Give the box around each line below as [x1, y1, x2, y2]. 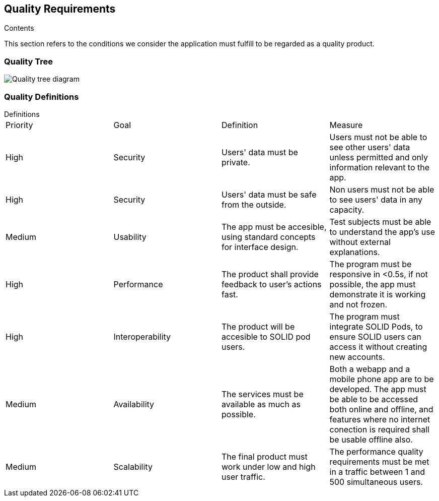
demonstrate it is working [329, 289, 426, 299]
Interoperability [113, 331, 171, 342]
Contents [4, 24, 34, 33]
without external [329, 236, 391, 247]
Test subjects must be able [329, 216, 431, 227]
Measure [329, 119, 363, 130]
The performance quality [329, 446, 423, 457]
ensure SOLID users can [329, 331, 421, 342]
